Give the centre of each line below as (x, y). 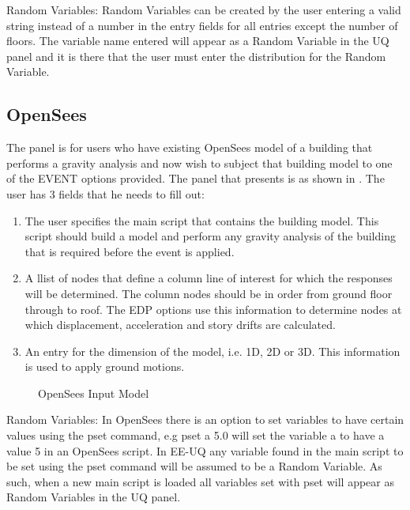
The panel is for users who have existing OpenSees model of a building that (190, 147)
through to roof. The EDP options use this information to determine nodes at (213, 309)
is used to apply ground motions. (105, 366)
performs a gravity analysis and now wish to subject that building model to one (199, 162)
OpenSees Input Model (94, 393)
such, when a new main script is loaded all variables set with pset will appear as (201, 481)
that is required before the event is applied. (130, 251)
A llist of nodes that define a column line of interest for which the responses (209, 278)
